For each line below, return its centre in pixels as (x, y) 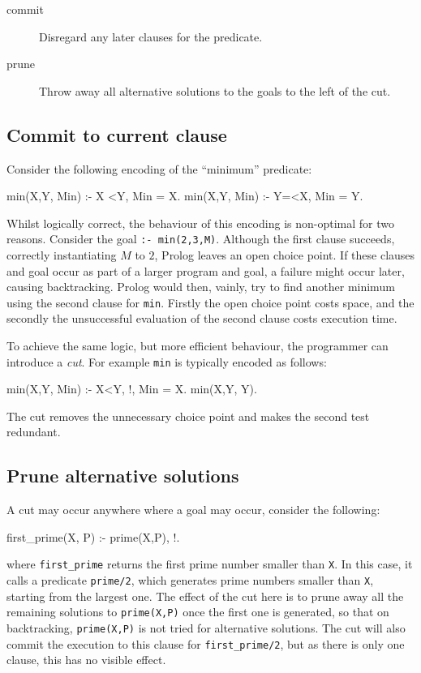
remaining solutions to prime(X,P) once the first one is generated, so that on (198, 612)
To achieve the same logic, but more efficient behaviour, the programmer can (198, 346)
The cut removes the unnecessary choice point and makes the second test (188, 416)
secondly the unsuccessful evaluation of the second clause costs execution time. (202, 318)
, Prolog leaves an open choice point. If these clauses (285, 255)
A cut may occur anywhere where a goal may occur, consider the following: (193, 510)
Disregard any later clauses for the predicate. (151, 36)
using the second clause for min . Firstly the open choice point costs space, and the (210, 302)
